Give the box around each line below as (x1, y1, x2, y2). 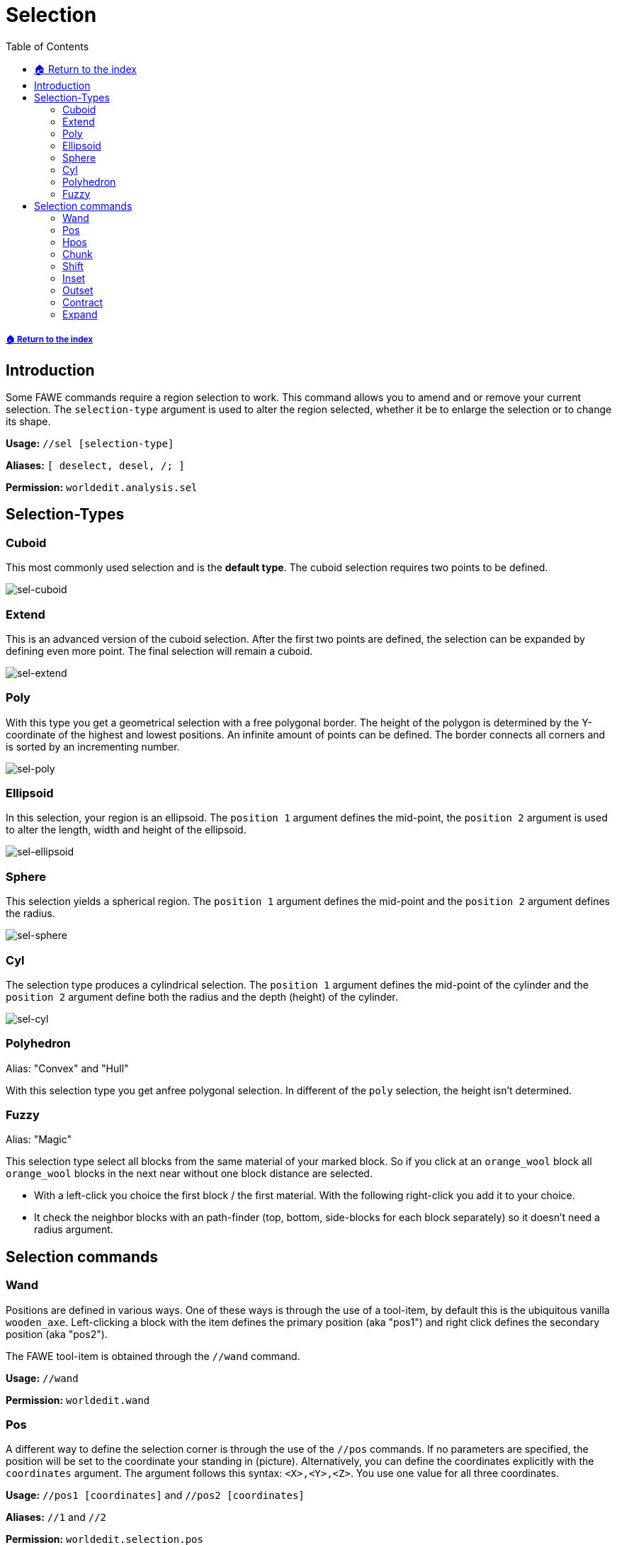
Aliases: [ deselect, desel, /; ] (6, 459, 185, 471)
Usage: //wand (6, 1371, 79, 1384)
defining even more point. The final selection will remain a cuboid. (6, 644, 313, 657)
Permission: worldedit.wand (6, 1393, 150, 1406)
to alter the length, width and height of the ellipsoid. (6, 824, 247, 836)
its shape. (6, 415, 51, 427)
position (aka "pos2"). (6, 1327, 108, 1340)
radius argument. (34, 1223, 113, 1236)
